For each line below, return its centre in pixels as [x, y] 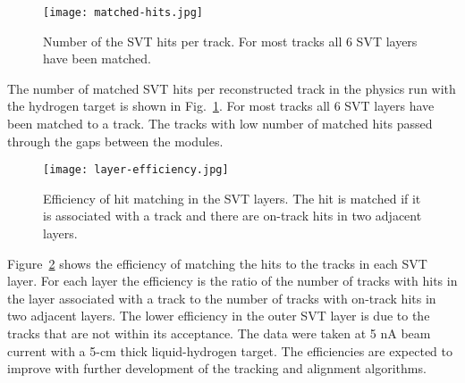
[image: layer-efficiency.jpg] [136, 170]
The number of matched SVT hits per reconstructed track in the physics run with [232, 88]
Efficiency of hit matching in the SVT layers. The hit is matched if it [232, 198]
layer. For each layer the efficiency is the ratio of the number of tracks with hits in [232, 281]
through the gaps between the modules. [115, 141]
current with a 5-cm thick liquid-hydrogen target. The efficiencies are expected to [230, 350]
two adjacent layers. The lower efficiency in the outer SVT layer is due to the [219, 316]
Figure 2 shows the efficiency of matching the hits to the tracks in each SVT [217, 263]
